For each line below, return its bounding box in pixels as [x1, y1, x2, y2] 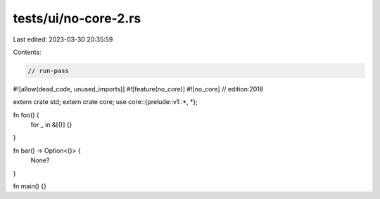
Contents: [13, 48, 42, 56]
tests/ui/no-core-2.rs [13, 11, 141, 26]
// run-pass [27, 67, 70, 75]
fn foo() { [13, 110, 40, 119]
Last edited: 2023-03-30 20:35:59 [13, 35, 113, 44]
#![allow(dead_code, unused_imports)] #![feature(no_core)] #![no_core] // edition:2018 [13, 84, 264, 93]
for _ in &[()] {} [30, 120, 72, 129]
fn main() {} [13, 182, 47, 191]
